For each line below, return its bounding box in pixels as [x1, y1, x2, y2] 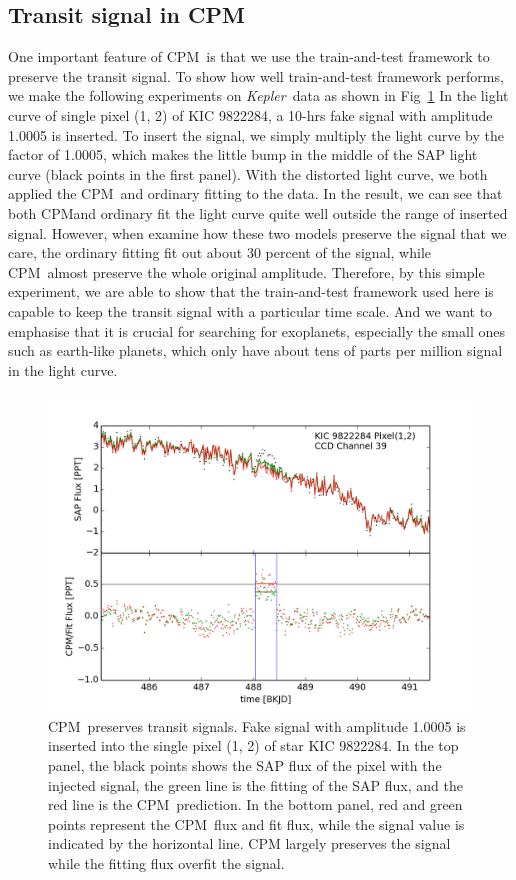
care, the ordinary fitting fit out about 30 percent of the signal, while [8, 242, 431, 263]
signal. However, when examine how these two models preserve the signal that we [8, 222, 507, 243]
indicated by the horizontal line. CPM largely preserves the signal [48, 833, 451, 854]
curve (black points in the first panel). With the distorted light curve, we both [8, 163, 488, 184]
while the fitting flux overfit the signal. [48, 853, 285, 874]
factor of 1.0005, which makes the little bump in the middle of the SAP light [8, 144, 478, 165]
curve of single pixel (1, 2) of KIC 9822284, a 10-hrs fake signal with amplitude [8, 104, 493, 125]
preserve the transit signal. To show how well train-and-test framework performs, [8, 65, 504, 86]
